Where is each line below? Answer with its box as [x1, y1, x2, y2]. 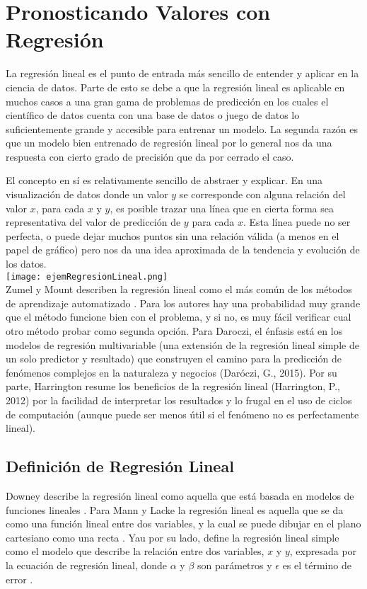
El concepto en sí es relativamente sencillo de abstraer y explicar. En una [6, 173, 323, 188]
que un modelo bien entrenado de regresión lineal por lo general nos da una [6, 135, 332, 150]
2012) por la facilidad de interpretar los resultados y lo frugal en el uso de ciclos [6, 393, 352, 408]
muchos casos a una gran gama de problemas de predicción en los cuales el [6, 93, 329, 108]
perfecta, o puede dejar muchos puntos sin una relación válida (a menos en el [6, 228, 339, 243]
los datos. [6, 256, 47, 271]
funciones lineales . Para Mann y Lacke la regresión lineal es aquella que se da [6, 502, 344, 517]
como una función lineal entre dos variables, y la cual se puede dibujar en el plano [6, 516, 361, 531]
